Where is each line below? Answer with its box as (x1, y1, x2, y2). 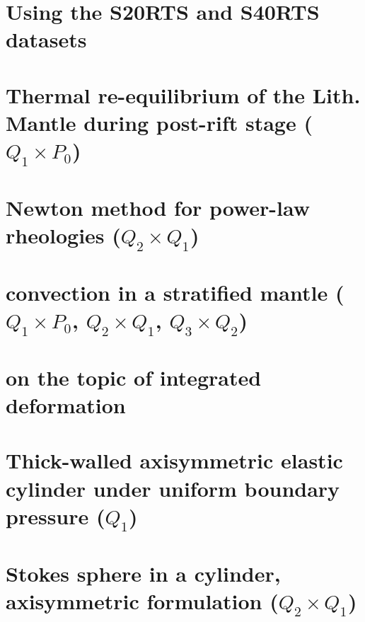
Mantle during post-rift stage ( (6, 108, 313, 137)
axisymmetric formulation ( (6, 586, 279, 615)
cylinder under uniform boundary (6, 473, 340, 502)
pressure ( (6, 501, 105, 530)
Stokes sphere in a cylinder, (6, 558, 281, 587)
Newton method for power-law (6, 192, 311, 221)
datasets (6, 25, 87, 54)
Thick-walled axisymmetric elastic (6, 446, 343, 475)
